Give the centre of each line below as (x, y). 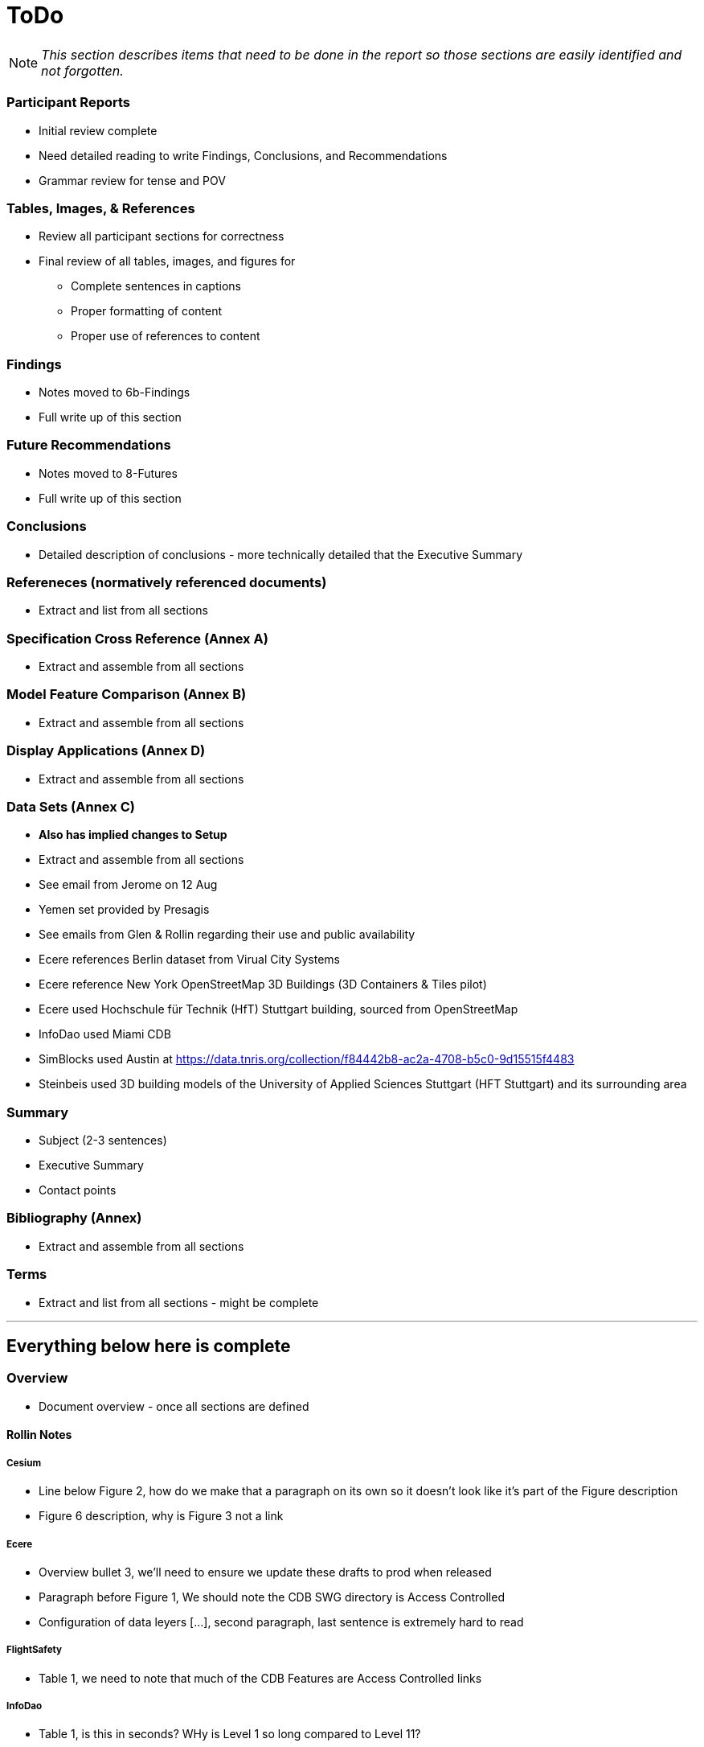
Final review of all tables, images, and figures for (167, 261)
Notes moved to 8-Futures (108, 473)
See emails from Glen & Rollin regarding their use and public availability (227, 935)
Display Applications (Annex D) (106, 751)
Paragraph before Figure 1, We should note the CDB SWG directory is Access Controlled (272, 1597)
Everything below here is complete (149, 1346)
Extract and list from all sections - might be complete (179, 1302)
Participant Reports (69, 103)
